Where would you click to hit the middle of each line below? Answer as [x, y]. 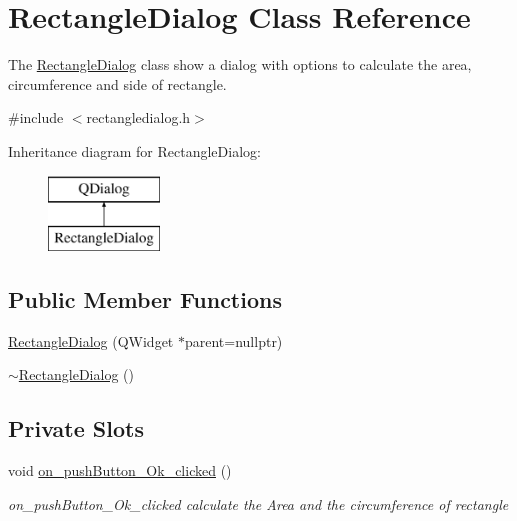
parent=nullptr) [233, 340]
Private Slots [76, 428]
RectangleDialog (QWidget [91, 340]
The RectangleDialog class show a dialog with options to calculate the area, [240, 64]
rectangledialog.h [138, 117]
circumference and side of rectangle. [117, 83]
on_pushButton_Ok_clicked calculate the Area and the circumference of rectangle [258, 503]
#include [36, 117]
